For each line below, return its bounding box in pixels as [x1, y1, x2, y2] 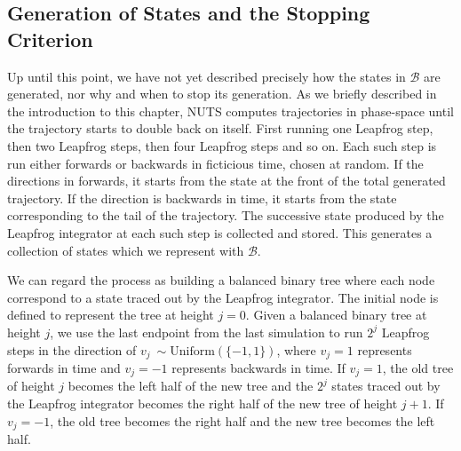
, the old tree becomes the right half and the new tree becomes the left [50, 411, 435, 430]
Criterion [7, 25, 93, 52]
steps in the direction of [7, 340, 137, 359]
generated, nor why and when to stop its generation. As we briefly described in [7, 84, 437, 103]
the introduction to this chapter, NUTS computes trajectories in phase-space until [7, 101, 454, 120]
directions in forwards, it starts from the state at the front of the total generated [7, 171, 446, 190]
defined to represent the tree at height [7, 305, 214, 324]
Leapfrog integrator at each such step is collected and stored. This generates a [7, 223, 433, 241]
